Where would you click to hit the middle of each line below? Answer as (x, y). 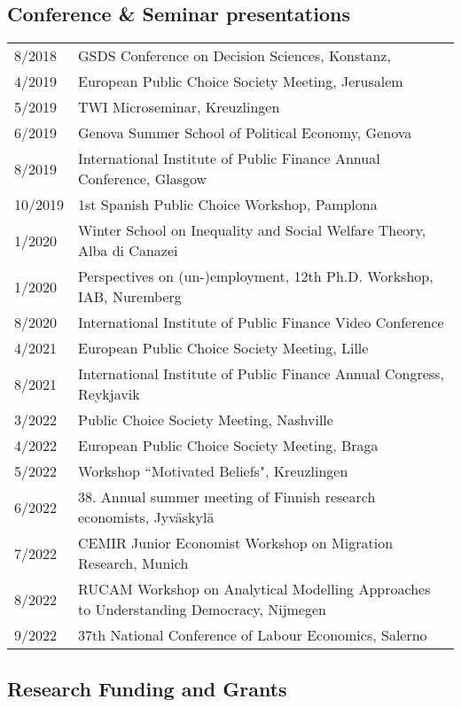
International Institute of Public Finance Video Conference (261, 322)
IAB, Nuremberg (130, 297)
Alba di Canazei (128, 251)
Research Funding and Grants (147, 688)
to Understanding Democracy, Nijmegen (202, 610)
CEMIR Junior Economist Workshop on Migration (236, 543)
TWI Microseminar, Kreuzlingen (179, 107)
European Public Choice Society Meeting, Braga (228, 446)
